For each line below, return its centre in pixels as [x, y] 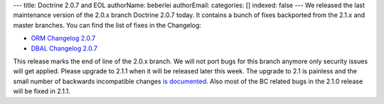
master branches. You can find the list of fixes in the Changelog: [107, 25]
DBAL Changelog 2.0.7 [64, 48]
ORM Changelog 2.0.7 [63, 38]
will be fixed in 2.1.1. [42, 91]
